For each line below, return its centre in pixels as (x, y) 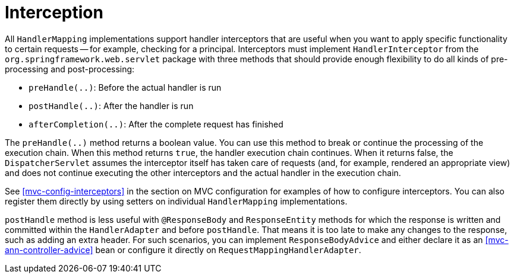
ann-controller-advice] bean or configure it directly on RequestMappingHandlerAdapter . (183, 250)
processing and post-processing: (70, 69)
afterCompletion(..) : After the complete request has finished (156, 124)
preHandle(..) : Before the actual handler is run (125, 87)
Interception (54, 12)
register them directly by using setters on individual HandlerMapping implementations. (176, 201)
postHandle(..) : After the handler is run (111, 106)
